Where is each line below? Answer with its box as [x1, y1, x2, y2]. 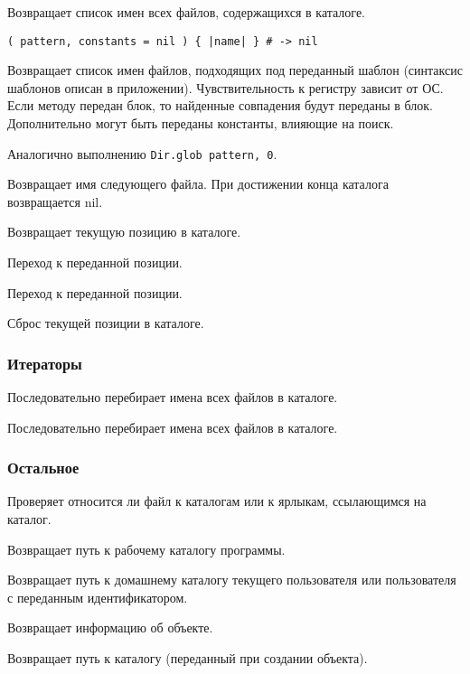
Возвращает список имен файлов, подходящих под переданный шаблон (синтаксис [7, 61, 463, 80]
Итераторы [7, 351, 82, 374]
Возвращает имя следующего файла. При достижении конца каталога [7, 174, 389, 193]
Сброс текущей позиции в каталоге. [7, 314, 204, 332]
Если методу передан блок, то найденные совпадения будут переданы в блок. [7, 96, 433, 115]
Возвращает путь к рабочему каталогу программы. [7, 539, 286, 558]
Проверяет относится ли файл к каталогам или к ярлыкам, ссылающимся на [7, 491, 427, 510]
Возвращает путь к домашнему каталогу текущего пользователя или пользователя [7, 570, 456, 589]
